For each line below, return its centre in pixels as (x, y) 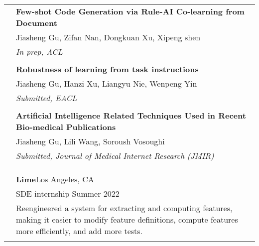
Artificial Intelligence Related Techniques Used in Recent (131, 115)
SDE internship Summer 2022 (68, 193)
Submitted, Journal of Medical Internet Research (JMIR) (115, 156)
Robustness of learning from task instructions (107, 69)
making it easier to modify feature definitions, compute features (127, 219)
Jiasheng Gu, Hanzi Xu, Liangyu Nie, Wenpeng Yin (107, 83)
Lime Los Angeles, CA (55, 179)
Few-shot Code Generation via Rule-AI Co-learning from (130, 11)
